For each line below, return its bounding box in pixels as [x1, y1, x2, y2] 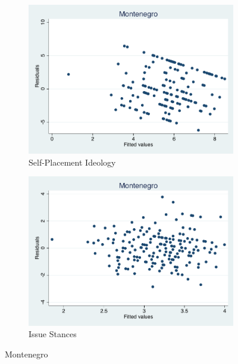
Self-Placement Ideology [29, 155, 116, 168]
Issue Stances [29, 328, 77, 340]
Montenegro [5, 347, 48, 360]
